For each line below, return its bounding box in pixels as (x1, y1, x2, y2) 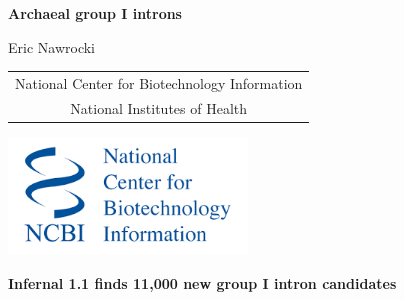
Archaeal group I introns (8, 3, 182, 23)
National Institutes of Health (70, 97, 248, 118)
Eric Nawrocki (8, 36, 95, 57)
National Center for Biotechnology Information (15, 72, 303, 93)
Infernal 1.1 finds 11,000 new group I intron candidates (8, 272, 397, 293)
